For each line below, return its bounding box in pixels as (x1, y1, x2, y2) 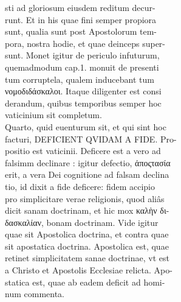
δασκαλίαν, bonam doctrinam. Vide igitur (5, 216, 159, 228)
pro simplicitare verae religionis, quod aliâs (5, 192, 165, 205)
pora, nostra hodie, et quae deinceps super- (5, 37, 166, 49)
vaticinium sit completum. (5, 108, 102, 121)
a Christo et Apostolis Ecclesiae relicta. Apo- (5, 264, 172, 276)
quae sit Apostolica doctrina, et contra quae (5, 228, 169, 241)
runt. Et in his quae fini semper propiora (5, 13, 157, 26)
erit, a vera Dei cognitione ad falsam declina (5, 168, 169, 181)
